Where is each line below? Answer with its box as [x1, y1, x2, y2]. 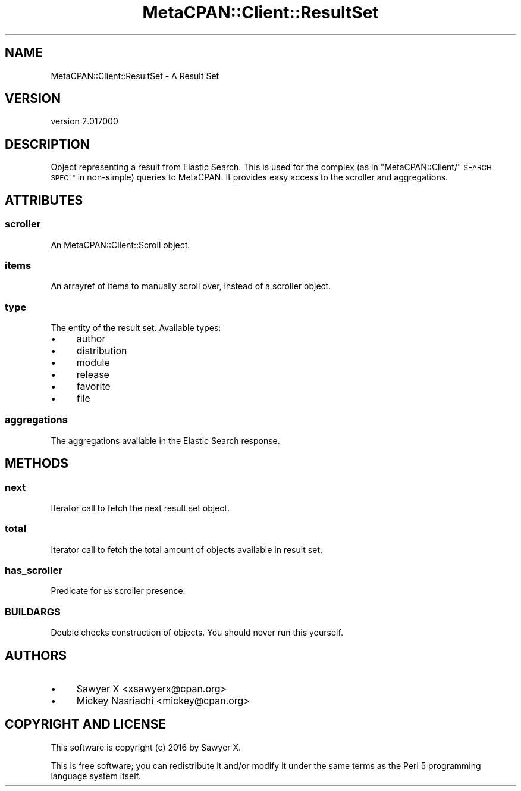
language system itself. [51, 770, 141, 781]
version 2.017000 [51, 116, 118, 127]
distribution [76, 345, 127, 357]
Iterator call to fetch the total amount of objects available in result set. [51, 544, 323, 555]
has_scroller [5, 564, 62, 577]
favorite [76, 380, 111, 392]
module [76, 357, 110, 368]
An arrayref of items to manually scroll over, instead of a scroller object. [51, 281, 331, 292]
